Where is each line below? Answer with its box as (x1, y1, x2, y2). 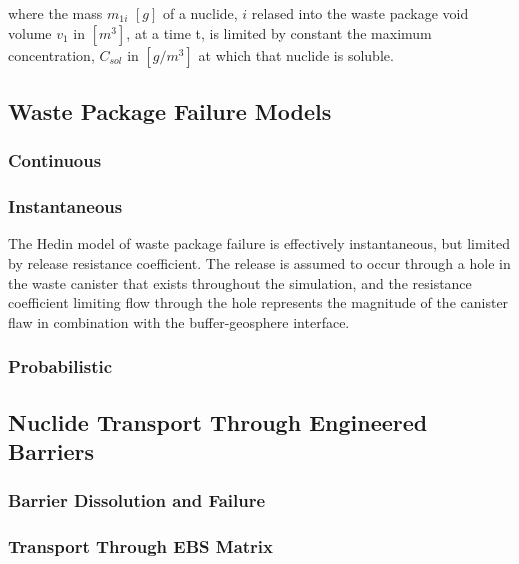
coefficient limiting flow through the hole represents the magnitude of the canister (8, 292, 509, 313)
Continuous (8, 148, 102, 173)
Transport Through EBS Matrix (8, 534, 273, 559)
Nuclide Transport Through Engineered (8, 406, 428, 437)
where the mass (8, 3, 103, 23)
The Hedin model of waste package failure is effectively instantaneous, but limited (8, 233, 510, 254)
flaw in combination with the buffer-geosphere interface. (8, 311, 350, 332)
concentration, (8, 44, 95, 65)
